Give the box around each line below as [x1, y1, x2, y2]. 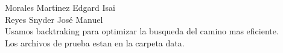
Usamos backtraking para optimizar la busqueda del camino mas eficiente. [5, 25, 279, 37]
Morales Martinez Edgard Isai [5, 1, 115, 13]
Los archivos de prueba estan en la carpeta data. [5, 36, 185, 49]
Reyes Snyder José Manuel [5, 13, 103, 25]
